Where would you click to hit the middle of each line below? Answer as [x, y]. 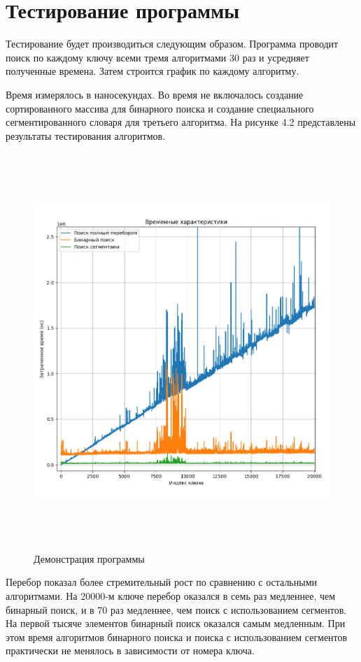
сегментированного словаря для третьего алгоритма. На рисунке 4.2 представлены [181, 122]
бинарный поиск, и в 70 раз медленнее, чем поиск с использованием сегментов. [176, 609]
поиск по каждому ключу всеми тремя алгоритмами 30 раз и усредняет [157, 57]
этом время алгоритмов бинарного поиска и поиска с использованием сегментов [177, 636]
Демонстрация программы [89, 558]
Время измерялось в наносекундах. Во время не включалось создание [155, 94]
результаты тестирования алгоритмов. [86, 135]
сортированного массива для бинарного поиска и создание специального [160, 108]
